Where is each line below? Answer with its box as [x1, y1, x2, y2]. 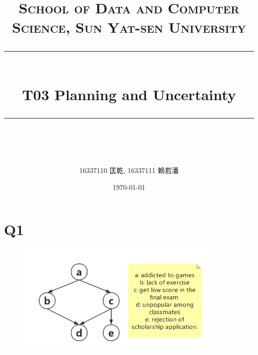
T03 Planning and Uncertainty [22, 84, 236, 104]
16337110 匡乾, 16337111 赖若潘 [79, 165, 179, 176]
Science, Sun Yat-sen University [12, 17, 246, 37]
